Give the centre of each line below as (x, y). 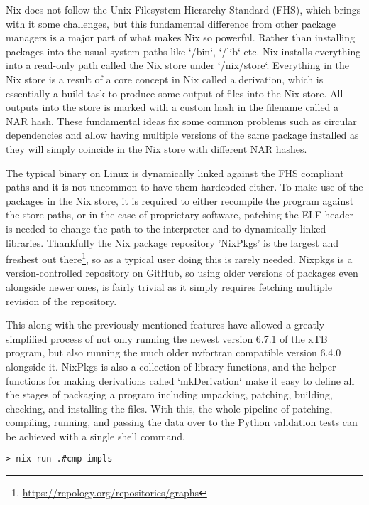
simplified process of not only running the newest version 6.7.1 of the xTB (167, 338)
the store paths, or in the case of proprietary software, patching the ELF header (180, 214)
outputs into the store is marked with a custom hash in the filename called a (172, 107)
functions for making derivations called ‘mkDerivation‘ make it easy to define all (180, 380)
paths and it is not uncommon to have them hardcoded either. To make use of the (184, 187)
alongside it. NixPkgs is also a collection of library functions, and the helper (171, 366)
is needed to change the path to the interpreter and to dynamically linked (166, 228)
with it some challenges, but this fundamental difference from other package (171, 23)
